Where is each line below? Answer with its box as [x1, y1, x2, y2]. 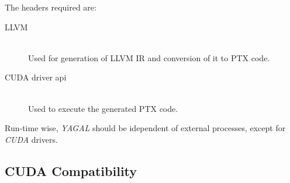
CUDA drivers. [5, 133, 58, 145]
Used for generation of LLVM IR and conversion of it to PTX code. [28, 51, 270, 64]
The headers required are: [5, 1, 96, 13]
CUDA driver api [5, 71, 67, 83]
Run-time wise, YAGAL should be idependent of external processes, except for [5, 122, 286, 134]
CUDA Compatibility [5, 161, 137, 180]
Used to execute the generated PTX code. [28, 102, 178, 114]
